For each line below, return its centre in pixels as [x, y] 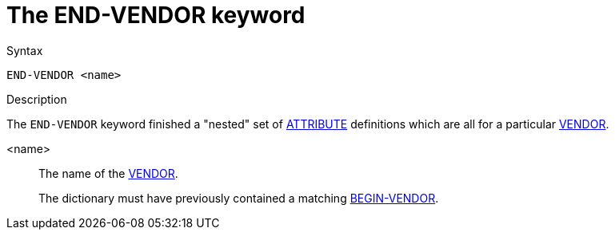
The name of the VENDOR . [108, 173]
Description [37, 99]
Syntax [25, 50]
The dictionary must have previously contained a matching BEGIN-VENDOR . [239, 198]
